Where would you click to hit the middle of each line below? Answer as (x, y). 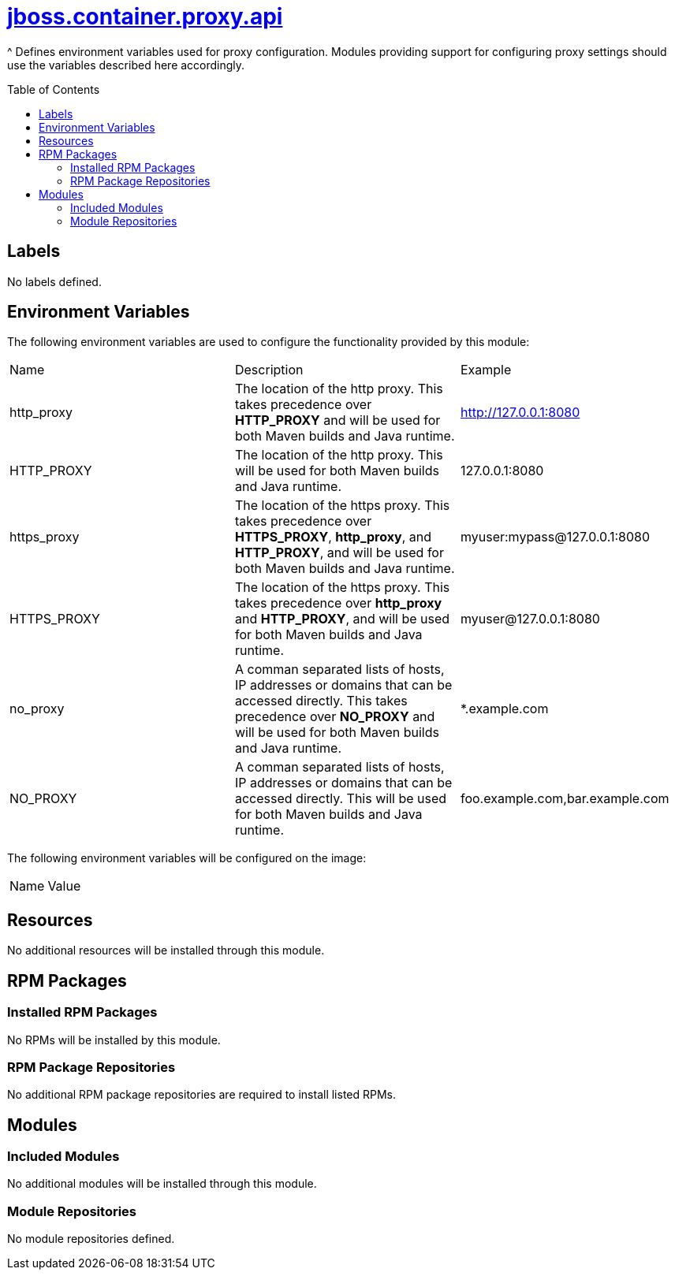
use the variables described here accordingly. (126, 65)
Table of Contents (54, 89)
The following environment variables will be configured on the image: (187, 858)
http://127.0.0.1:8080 (520, 413)
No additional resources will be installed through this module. (166, 950)
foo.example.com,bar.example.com (565, 799)
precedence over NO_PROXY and (335, 717)
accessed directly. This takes (321, 701)
